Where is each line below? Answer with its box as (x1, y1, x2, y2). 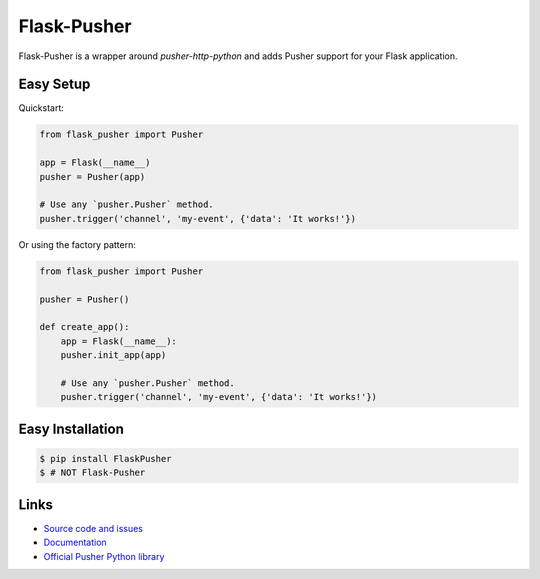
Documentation (43, 536, 107, 549)
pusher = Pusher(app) (39, 171, 146, 182)
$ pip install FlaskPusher (39, 453, 172, 464)
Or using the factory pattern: (18, 238, 137, 250)
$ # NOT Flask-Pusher (39, 467, 146, 479)
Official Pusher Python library (43, 550, 165, 562)
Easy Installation (18, 420, 124, 437)
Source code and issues (43, 522, 144, 534)
